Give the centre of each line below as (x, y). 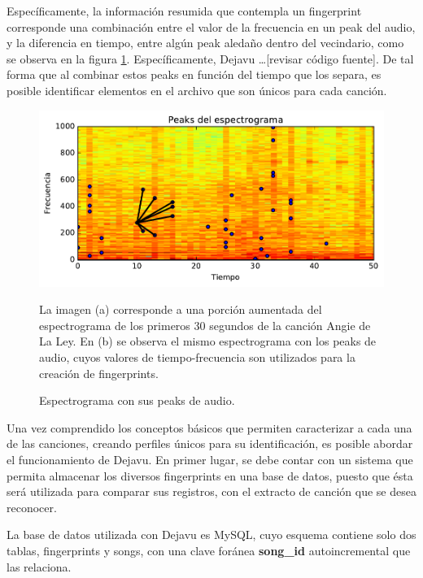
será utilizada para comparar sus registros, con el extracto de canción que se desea (211, 491)
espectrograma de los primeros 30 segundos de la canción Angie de (205, 325)
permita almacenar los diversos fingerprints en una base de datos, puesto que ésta (210, 475)
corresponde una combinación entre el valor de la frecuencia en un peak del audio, (211, 26)
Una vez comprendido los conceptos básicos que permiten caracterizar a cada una (209, 427)
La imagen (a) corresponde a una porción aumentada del (181, 309)
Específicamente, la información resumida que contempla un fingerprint (184, 11)
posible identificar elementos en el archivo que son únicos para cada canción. (197, 90)
